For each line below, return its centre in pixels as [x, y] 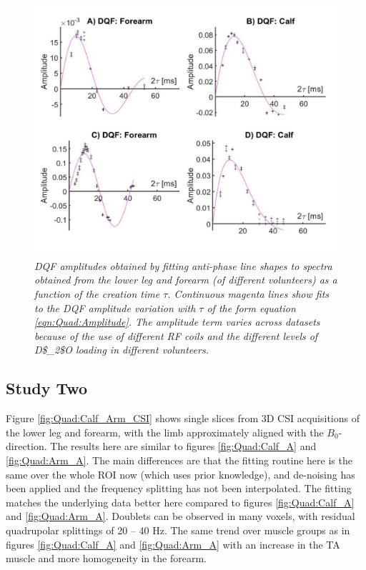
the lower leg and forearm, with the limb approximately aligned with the [165, 432]
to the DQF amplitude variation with [115, 307]
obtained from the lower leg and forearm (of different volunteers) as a [186, 280]
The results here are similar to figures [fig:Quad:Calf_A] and [183, 446]
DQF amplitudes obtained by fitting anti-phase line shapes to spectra [183, 265]
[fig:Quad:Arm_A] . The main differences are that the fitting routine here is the [179, 460]
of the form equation [251, 307]
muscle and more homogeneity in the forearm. [106, 558]
